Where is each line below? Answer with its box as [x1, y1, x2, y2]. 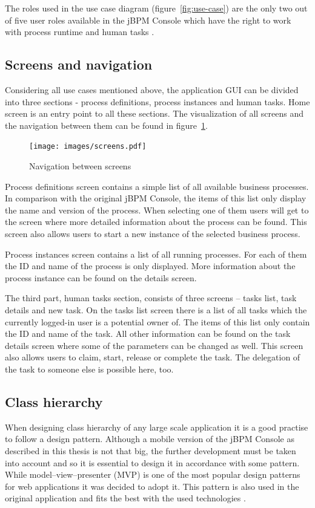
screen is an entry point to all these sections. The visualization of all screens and [5, 107, 304, 120]
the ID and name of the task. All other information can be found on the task [5, 327, 291, 340]
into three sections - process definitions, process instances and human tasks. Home [5, 95, 310, 108]
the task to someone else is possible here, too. [5, 362, 174, 375]
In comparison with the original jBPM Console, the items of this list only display [5, 192, 307, 204]
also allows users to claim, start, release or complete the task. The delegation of [5, 351, 300, 363]
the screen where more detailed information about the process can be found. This [5, 215, 307, 228]
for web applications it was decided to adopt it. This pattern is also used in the [5, 480, 299, 492]
